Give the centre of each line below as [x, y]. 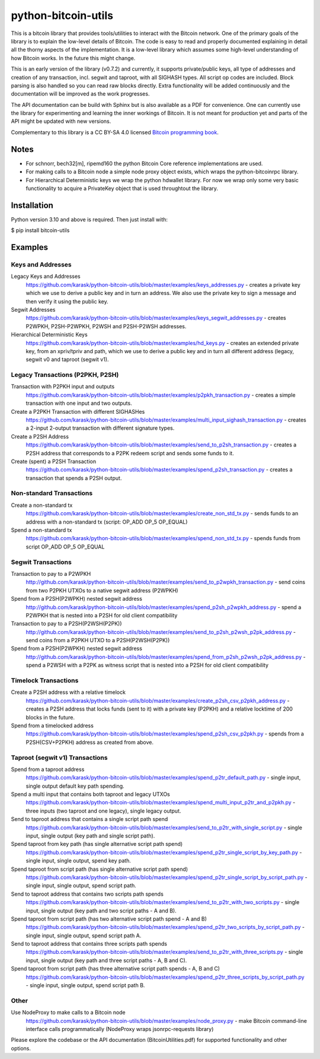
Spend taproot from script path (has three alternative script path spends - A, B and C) [116, 969]
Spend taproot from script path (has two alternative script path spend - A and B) [109, 919]
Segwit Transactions [41, 562]
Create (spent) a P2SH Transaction [54, 461]
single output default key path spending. [75, 786]
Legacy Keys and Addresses [46, 277]
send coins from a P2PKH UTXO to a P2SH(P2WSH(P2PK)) [98, 641]
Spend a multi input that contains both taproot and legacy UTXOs [90, 794]
